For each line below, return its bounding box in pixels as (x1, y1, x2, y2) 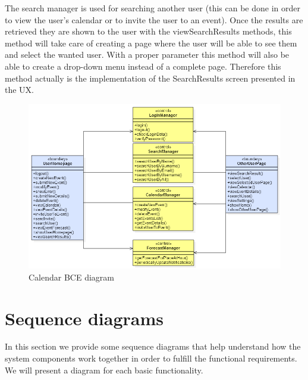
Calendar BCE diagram (29, 270, 114, 283)
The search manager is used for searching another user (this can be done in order (5, 2, 300, 14)
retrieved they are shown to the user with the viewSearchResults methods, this (5, 25, 292, 38)
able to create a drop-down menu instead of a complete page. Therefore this (5, 60, 281, 72)
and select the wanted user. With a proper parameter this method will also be (5, 48, 290, 61)
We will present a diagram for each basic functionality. (5, 363, 203, 376)
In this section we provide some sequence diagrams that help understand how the (5, 340, 301, 353)
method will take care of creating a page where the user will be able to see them (5, 36, 297, 49)
